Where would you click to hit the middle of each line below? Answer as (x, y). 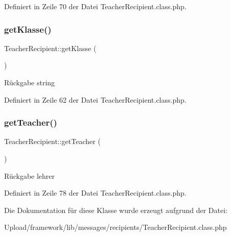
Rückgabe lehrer (30, 175)
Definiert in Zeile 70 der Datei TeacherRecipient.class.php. (95, 6)
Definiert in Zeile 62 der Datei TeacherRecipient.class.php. (95, 99)
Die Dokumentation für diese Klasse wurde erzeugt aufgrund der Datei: (116, 210)
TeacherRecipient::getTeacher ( (52, 141)
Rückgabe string (30, 82)
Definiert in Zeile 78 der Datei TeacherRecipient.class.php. (95, 193)
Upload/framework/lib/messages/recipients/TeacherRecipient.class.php (115, 227)
